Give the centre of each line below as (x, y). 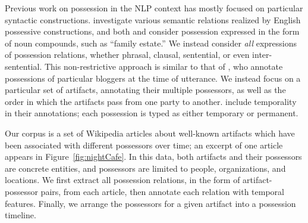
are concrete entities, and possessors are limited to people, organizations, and (145, 168)
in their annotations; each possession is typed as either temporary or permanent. (152, 113)
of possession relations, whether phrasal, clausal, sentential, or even (127, 55)
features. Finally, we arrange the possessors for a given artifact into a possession (150, 203)
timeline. (21, 215)
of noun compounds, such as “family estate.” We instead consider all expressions (151, 43)
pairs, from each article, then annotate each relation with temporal (162, 191)
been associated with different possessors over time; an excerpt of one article (144, 145)
